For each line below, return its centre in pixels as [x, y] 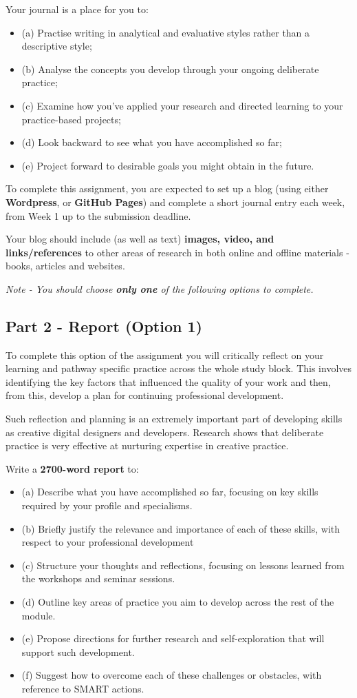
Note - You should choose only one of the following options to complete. [160, 288]
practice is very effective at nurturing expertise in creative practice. [147, 445]
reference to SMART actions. [83, 688]
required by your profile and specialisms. [107, 505]
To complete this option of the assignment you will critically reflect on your [165, 355]
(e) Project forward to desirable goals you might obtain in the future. [168, 165]
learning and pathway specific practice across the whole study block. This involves [179, 368]
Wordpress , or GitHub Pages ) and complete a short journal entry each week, [175, 202]
